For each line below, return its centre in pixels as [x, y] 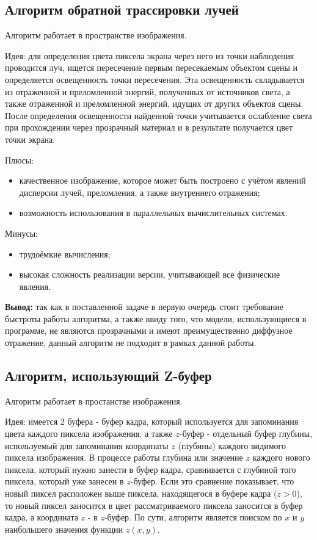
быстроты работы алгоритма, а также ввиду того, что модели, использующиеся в [156, 318]
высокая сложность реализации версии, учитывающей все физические [150, 274]
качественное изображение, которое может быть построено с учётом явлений [162, 180]
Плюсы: [20, 160]
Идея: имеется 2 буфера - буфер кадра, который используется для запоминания [152, 421]
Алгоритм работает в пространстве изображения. [96, 35]
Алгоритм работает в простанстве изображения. [94, 401]
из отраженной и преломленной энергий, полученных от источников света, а [148, 91]
